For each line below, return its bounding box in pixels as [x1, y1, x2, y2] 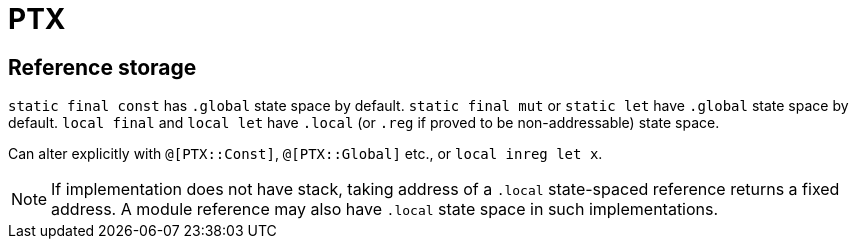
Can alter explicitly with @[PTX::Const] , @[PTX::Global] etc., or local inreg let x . [8, 145, 603, 163]
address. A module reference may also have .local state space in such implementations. [51, 199, 719, 220]
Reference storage [8, 54, 197, 80]
